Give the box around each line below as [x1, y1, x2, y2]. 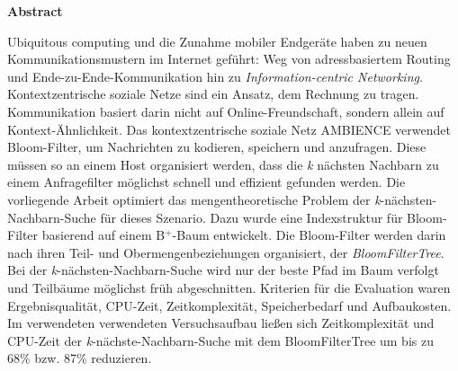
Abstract [7, 2, 63, 20]
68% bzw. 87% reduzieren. [7, 349, 152, 367]
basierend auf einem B [41, 225, 166, 244]
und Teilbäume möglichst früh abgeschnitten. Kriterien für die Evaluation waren [7, 278, 451, 296]
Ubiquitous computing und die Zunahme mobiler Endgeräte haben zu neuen [7, 31, 427, 50]
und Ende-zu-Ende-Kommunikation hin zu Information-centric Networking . [7, 66, 423, 85]
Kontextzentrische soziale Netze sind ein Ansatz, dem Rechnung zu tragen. [7, 84, 419, 103]
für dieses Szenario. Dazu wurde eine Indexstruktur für [100, 208, 403, 226]
